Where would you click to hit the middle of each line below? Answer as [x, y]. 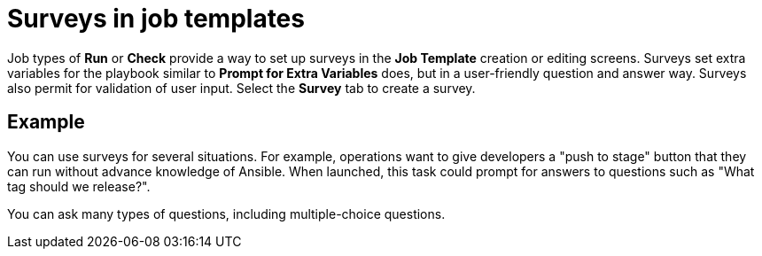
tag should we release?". [79, 186]
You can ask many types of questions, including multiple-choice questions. [226, 213]
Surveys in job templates [156, 19]
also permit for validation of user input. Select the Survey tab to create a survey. [241, 88]
